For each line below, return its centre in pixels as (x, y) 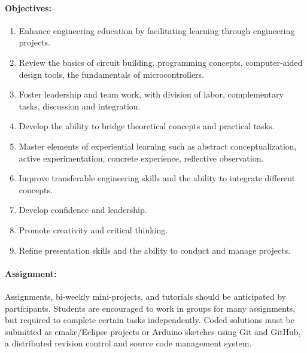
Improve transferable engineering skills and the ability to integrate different (157, 178)
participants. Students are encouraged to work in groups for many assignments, (150, 308)
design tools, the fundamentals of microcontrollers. (112, 74)
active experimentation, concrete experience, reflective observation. (141, 158)
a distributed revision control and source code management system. (128, 343)
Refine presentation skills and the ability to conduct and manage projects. (155, 250)
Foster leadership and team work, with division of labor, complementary (151, 94)
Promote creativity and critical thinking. (93, 229)
